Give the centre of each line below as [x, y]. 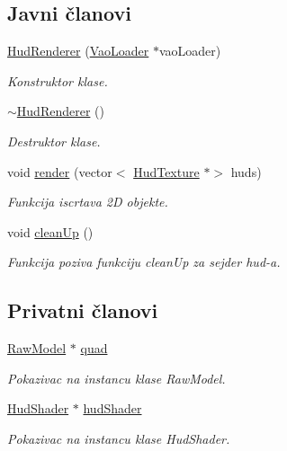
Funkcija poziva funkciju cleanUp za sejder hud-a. [144, 262]
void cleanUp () [50, 231]
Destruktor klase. [54, 141]
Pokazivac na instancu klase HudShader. [119, 438]
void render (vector [60, 171]
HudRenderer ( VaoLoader [78, 51]
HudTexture [166, 171]
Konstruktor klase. [58, 80]
